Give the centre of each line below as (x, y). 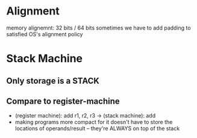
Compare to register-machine (63, 101)
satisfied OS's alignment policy (45, 34)
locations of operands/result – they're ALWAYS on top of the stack (97, 128)
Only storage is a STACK (53, 80)
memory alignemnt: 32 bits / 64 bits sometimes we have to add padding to (98, 28)
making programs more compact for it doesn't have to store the (94, 122)
